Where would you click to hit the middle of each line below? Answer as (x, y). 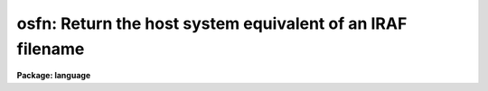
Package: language (54, 76)
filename (51, 49)
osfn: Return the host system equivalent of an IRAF (212, 23)
